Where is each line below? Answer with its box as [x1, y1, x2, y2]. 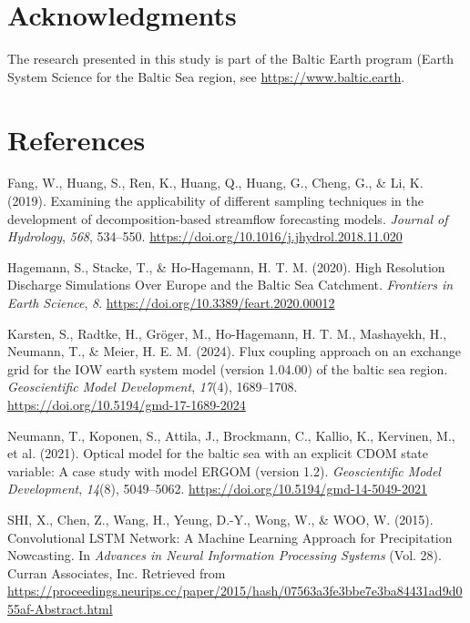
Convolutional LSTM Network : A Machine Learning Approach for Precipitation [7, 527, 453, 546]
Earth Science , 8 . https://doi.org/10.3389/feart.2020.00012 [7, 293, 335, 311]
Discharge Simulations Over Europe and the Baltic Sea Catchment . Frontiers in [7, 275, 454, 294]
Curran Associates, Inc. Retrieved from [7, 563, 226, 582]
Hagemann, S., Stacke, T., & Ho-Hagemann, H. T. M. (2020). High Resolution [7, 257, 445, 276]
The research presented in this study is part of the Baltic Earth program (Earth [7, 49, 455, 68]
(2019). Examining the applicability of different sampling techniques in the [7, 191, 424, 210]
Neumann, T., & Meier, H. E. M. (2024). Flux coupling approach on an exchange [7, 342, 461, 361]
